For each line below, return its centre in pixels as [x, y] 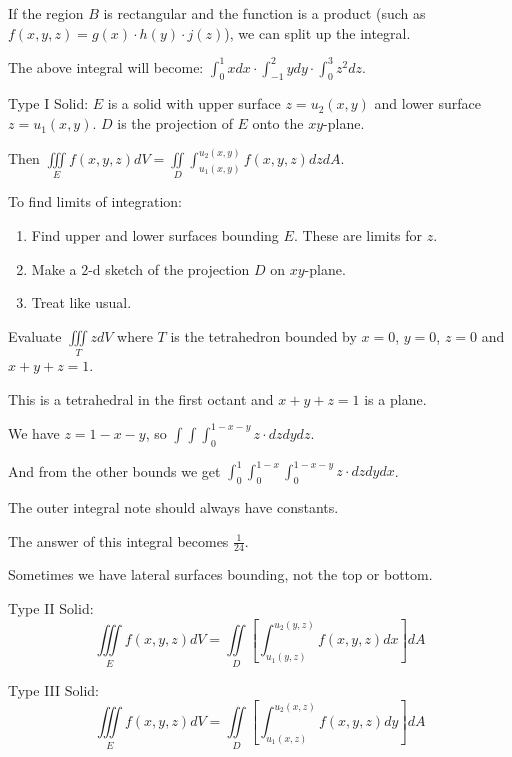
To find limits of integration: [95, 201]
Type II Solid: [51, 607]
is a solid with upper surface [194, 103]
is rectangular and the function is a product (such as [264, 13]
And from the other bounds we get [114, 470]
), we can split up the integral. [317, 32]
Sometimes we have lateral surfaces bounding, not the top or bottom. [220, 574]
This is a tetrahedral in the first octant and [141, 398]
